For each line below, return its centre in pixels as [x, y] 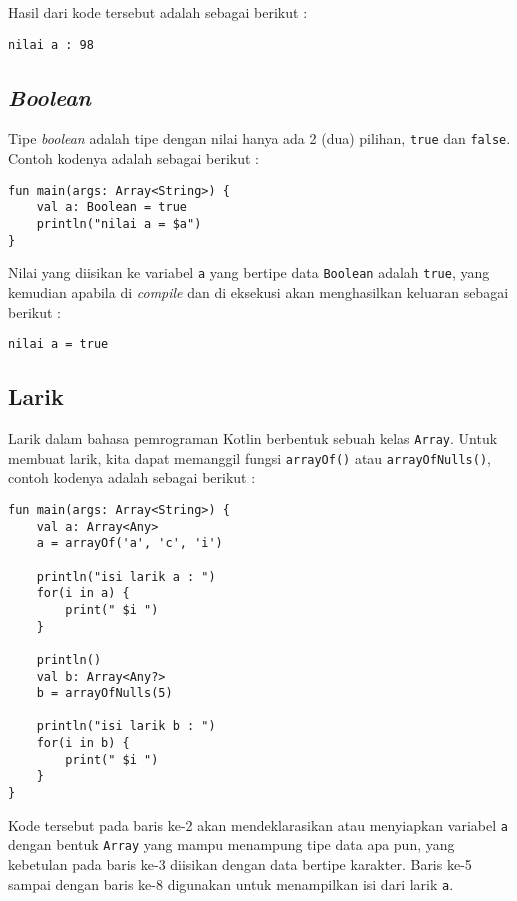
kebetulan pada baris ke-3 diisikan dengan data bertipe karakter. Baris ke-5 [240, 864]
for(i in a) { [83, 593]
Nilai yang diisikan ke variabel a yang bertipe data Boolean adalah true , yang [249, 272]
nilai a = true [58, 344]
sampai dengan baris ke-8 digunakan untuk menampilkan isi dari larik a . [231, 883]
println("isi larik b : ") [126, 726]
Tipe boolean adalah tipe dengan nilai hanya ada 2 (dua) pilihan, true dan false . [259, 138]
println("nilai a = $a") [119, 224]
